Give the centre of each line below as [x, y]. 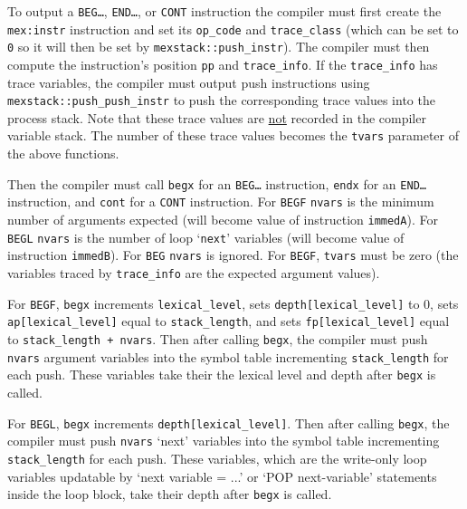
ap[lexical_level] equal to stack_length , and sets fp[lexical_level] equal [229, 321]
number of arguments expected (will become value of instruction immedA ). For [223, 220]
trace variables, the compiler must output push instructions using [189, 82]
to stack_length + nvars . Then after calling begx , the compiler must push [218, 338]
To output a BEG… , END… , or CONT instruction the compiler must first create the [224, 11]
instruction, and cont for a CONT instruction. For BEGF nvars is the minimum [221, 202]
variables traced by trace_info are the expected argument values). [194, 273]
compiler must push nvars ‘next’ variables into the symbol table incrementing [224, 441]
